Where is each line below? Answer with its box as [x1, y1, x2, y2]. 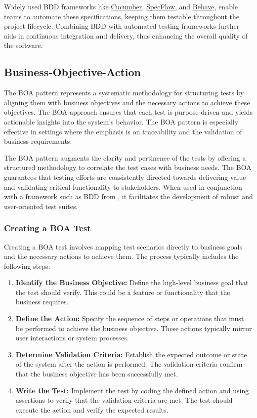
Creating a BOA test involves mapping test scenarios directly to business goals [4, 241, 243, 251]
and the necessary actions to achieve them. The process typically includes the [4, 251, 239, 261]
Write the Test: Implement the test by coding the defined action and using [15, 385, 249, 395]
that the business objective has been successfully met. [15, 369, 178, 379]
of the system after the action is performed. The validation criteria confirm [15, 359, 243, 369]
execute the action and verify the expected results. [15, 404, 169, 415]
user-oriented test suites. [4, 201, 78, 211]
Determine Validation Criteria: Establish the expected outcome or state [15, 349, 247, 359]
